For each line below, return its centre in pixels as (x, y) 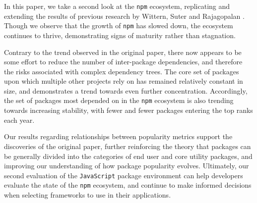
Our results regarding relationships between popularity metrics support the (118, 136)
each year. (19, 120)
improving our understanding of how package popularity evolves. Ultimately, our (127, 166)
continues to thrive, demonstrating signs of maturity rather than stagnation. (120, 35)
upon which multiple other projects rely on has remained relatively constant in (124, 81)
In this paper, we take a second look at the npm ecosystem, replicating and (117, 6)
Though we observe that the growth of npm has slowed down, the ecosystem (119, 25)
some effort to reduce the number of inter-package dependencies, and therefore (123, 62)
